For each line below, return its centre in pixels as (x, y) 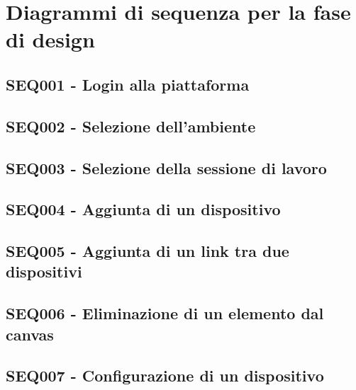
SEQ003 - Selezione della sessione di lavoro (166, 167)
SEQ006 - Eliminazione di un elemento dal (165, 313)
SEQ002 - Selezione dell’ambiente (131, 126)
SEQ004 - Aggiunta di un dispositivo (143, 209)
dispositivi (44, 271)
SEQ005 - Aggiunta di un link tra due (148, 251)
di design (50, 39)
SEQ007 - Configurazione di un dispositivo (165, 375)
